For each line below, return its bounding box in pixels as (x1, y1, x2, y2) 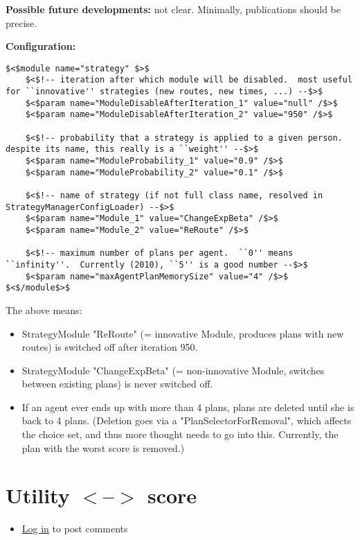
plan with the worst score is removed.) (21, 440, 185, 455)
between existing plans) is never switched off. (21, 376, 213, 391)
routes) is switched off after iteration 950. (21, 340, 198, 354)
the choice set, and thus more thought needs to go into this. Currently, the (21, 427, 339, 442)
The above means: (6, 302, 82, 317)
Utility (6, 481, 70, 509)
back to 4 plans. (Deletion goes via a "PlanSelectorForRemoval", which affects (21, 413, 352, 428)
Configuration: (6, 39, 76, 53)
